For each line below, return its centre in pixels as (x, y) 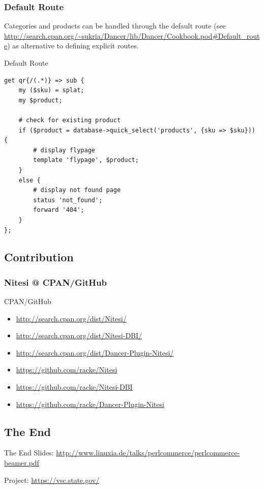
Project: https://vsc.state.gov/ (52, 480)
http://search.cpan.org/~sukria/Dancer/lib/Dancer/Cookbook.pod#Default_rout (132, 35)
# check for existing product (70, 120)
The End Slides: (29, 453)
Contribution (39, 257)
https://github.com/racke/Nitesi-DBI (74, 387)
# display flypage (64, 150)
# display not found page (77, 190)
